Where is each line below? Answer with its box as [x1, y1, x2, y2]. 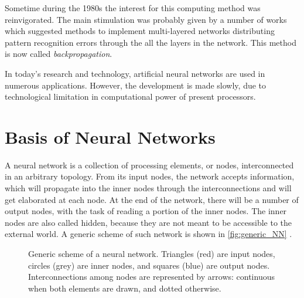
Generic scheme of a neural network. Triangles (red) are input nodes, [28, 248, 275, 260]
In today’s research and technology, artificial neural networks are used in [5, 67, 265, 79]
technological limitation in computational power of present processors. [5, 90, 256, 103]
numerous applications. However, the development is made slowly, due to [5, 79, 267, 91]
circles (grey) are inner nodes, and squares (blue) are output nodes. [28, 259, 270, 271]
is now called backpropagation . [5, 48, 112, 60]
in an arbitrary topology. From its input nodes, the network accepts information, [5, 170, 295, 182]
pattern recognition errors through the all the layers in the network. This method [5, 36, 296, 48]
